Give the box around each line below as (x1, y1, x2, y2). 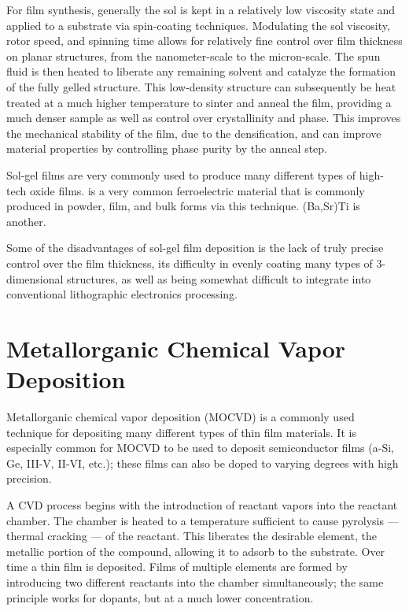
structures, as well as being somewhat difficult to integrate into (67, 270, 371, 287)
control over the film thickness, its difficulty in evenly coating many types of (6, 254, 373, 271)
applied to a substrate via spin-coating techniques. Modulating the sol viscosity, (6, 17, 390, 33)
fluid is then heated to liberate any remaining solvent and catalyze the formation (6, 63, 396, 80)
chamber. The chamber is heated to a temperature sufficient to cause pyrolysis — (6, 512, 399, 528)
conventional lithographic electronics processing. (6, 286, 238, 302)
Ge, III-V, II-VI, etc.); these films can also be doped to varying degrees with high (6, 454, 399, 471)
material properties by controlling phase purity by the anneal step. (6, 140, 328, 157)
